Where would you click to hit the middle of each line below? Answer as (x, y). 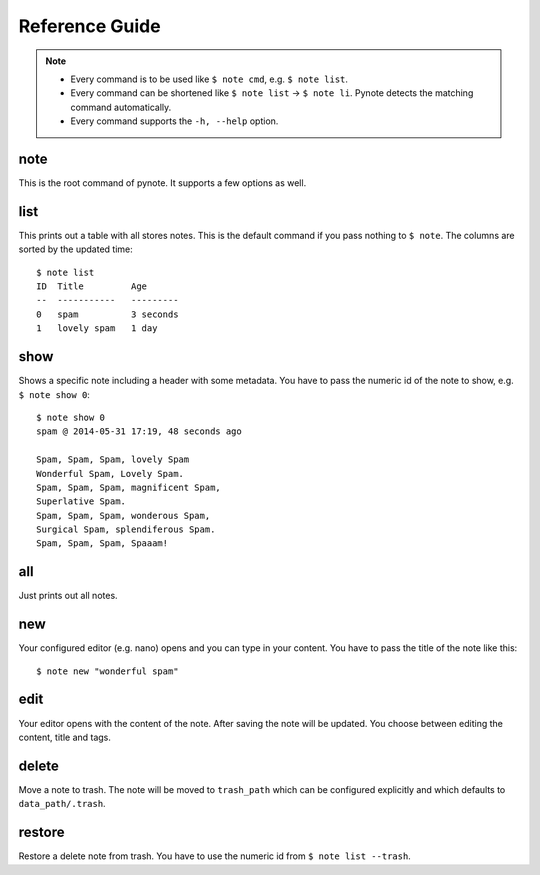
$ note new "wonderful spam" (107, 671)
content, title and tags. (65, 737)
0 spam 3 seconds (107, 314)
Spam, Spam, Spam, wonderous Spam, (123, 515)
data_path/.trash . (62, 804)
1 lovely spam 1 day (97, 328)
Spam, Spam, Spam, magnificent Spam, (129, 487)
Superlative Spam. (81, 501)
